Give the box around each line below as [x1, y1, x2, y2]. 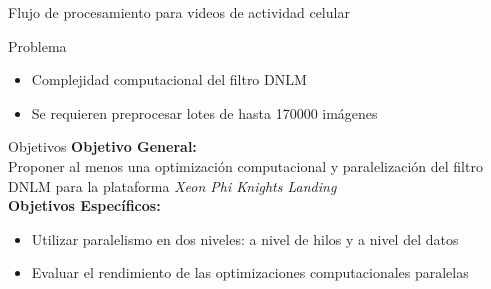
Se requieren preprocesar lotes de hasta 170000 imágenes [31, 102, 378, 123]
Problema [8, 35, 67, 56]
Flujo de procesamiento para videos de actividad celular [8, 2, 350, 22]
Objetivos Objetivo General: [8, 136, 197, 157]
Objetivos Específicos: [8, 195, 161, 216]
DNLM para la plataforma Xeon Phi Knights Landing [8, 175, 337, 196]
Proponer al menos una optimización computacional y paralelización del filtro [8, 155, 483, 176]
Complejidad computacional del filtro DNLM [31, 69, 307, 90]
